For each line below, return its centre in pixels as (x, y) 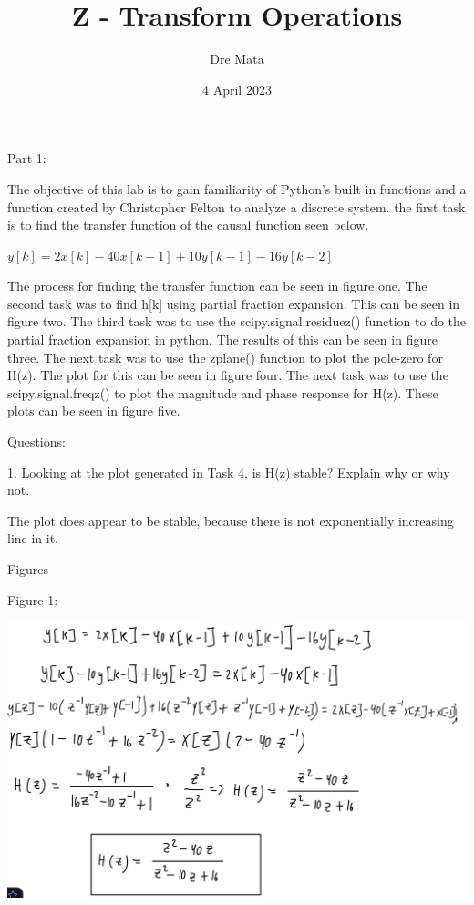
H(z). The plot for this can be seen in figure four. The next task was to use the (228, 375)
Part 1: (27, 158)
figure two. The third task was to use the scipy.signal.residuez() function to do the (237, 321)
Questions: (36, 442)
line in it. (33, 538)
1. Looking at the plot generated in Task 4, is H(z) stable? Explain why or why (229, 472)
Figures (28, 569)
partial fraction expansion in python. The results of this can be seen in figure (222, 339)
